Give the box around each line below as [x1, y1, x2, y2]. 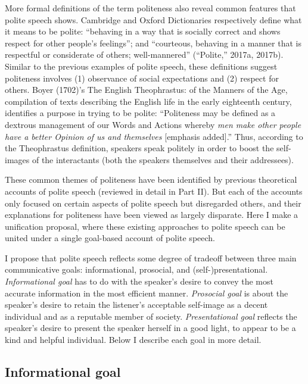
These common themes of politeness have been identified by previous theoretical [5, 173, 297, 186]
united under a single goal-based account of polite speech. [5, 232, 215, 244]
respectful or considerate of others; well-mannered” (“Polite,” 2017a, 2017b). [5, 48, 284, 61]
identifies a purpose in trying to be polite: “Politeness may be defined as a [5, 107, 276, 119]
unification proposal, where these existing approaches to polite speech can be [5, 220, 285, 232]
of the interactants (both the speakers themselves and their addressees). [32, 153, 294, 166]
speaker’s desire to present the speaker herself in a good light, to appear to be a [5, 321, 296, 334]
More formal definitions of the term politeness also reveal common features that [5, 2, 296, 14]
